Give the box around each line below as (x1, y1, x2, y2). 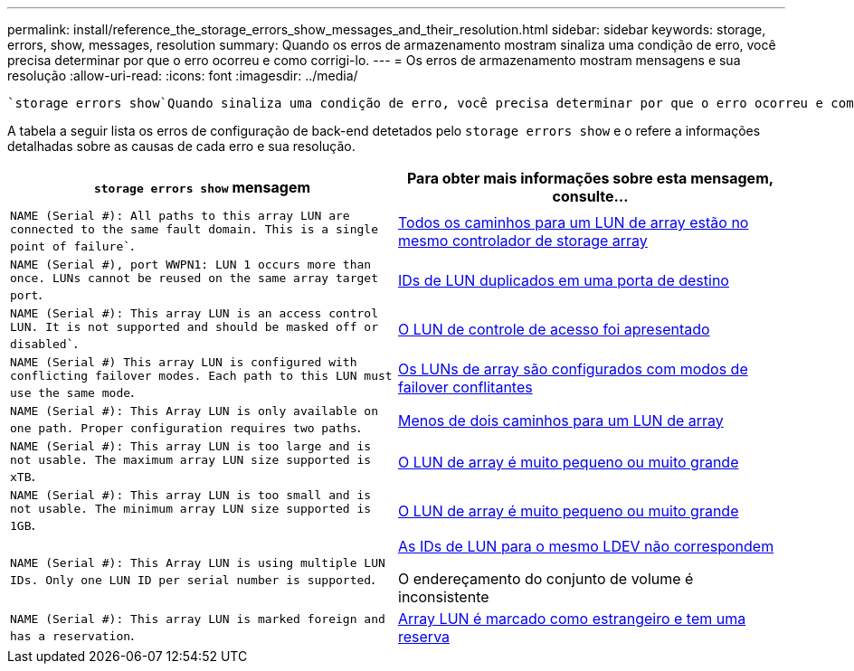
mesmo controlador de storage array (398, 232, 648, 250)
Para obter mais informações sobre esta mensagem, (406, 169, 774, 187)
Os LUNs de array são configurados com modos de (398, 360, 748, 378)
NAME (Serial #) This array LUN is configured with (10, 355, 357, 369)
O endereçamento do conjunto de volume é (398, 570, 694, 588)
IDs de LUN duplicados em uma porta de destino (398, 271, 729, 289)
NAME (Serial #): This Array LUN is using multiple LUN (10, 555, 385, 570)
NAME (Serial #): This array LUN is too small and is (10, 488, 372, 502)
